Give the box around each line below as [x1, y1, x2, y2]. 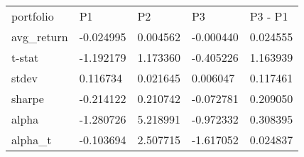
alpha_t [11, 131, 52, 148]
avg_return [11, 28, 68, 45]
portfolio [11, 8, 54, 24]
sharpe [11, 90, 44, 107]
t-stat [11, 49, 39, 65]
